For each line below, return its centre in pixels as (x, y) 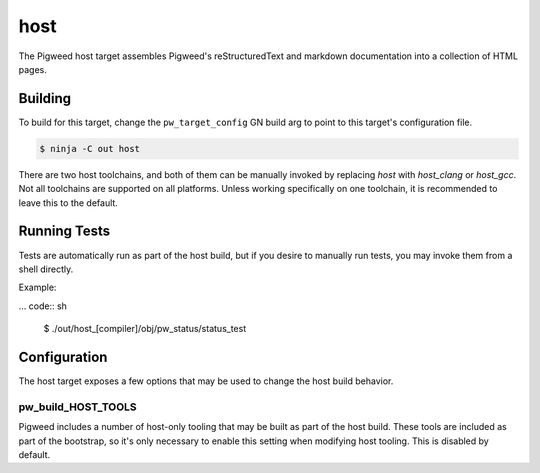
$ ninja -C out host (89, 148)
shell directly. (46, 269)
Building (45, 98)
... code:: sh (42, 306)
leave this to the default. (68, 202)
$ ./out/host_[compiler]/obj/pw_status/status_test (145, 329)
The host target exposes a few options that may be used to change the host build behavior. (206, 381)
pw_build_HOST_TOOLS (77, 407)
